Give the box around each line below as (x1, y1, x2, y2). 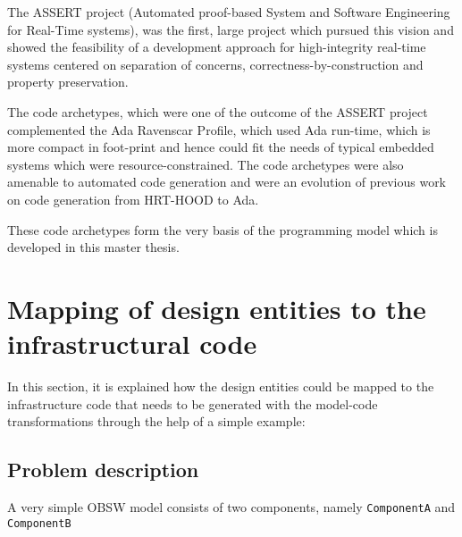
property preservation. (7, 72, 129, 91)
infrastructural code (7, 325, 257, 362)
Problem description (7, 456, 199, 483)
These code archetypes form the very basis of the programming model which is (7, 220, 438, 239)
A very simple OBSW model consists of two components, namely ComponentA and (7, 498, 456, 516)
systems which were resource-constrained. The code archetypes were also (7, 155, 404, 173)
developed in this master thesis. (7, 238, 180, 256)
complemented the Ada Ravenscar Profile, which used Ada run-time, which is (7, 120, 431, 138)
